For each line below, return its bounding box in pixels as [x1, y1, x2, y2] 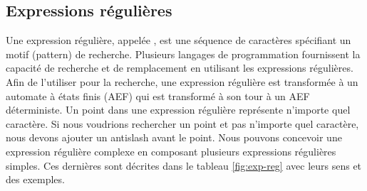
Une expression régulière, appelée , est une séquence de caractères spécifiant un [6, 33, 351, 48]
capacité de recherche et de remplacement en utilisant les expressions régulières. [6, 60, 353, 75]
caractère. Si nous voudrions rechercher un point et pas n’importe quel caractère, [6, 116, 359, 131]
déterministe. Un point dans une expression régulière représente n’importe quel [6, 102, 351, 117]
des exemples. [6, 172, 65, 187]
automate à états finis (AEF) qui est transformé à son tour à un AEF [6, 88, 310, 103]
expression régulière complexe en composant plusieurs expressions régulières [6, 143, 336, 158]
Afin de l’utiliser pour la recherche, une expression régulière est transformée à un [6, 74, 358, 89]
